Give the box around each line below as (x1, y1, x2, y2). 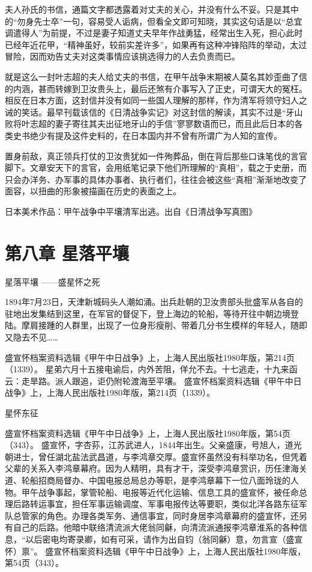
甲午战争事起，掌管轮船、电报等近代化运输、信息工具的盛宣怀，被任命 (21, 485, 299, 498)
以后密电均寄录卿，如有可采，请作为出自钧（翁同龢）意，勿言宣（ (25, 532, 286, 545)
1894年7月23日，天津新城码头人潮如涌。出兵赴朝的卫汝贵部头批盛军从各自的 (5, 295, 303, 308)
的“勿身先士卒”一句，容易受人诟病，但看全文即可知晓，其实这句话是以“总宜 (5, 14, 302, 27)
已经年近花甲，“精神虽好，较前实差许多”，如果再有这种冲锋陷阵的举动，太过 (5, 38, 307, 51)
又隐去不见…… (5, 331, 58, 343)
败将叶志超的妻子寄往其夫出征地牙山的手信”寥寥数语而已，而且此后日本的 (5, 117, 295, 130)
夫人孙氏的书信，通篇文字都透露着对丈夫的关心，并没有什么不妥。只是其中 (5, 3, 299, 15)
